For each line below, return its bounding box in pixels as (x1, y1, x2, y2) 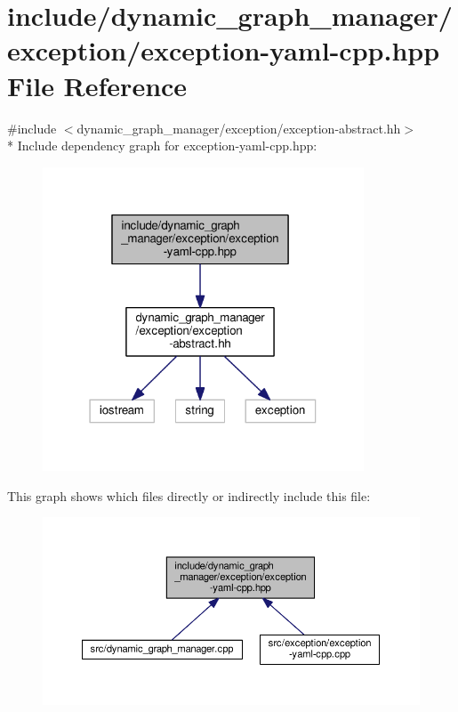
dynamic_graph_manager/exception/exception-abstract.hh (76, 118, 401, 137)
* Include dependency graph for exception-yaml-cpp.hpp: (7, 136, 317, 155)
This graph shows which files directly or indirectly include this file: (7, 486, 371, 505)
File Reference (7, 67, 188, 103)
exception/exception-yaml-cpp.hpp (7, 32, 440, 69)
